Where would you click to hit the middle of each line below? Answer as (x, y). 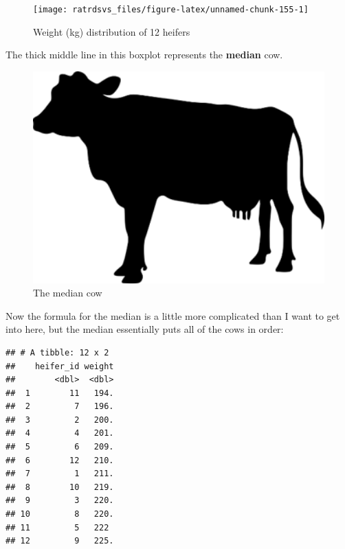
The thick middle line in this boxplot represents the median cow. (144, 55)
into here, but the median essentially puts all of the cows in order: (145, 329)
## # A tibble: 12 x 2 (57, 352)
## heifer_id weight (60, 366)
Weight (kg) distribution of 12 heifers (112, 31)
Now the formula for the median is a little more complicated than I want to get (173, 315)
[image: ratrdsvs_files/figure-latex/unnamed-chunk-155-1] (171, 10)
